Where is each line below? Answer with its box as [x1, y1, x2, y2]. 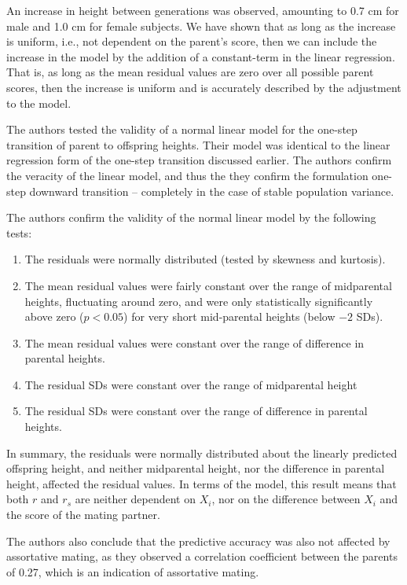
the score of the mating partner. [6, 506, 160, 523]
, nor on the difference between [211, 491, 361, 507]
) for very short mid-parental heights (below [123, 308, 335, 325]
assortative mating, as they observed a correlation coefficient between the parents [6, 548, 398, 565]
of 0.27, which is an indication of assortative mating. [6, 563, 259, 579]
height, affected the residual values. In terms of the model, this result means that [6, 475, 397, 491]
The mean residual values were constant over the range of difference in [24, 334, 365, 351]
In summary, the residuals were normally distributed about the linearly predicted [6, 444, 398, 461]
